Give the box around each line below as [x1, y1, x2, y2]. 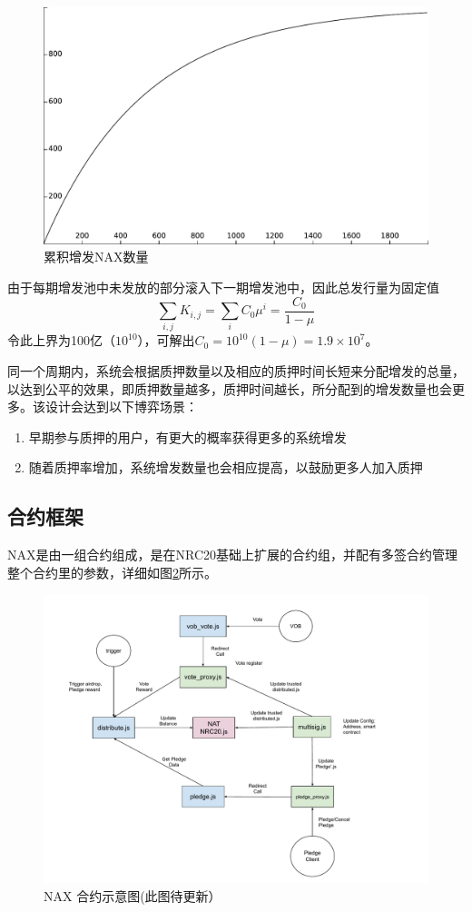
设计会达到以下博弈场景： [44, 397, 198, 416]
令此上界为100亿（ [7, 331, 115, 350]
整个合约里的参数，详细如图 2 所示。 [7, 562, 217, 581]
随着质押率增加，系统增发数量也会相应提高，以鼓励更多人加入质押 [28, 458, 423, 477]
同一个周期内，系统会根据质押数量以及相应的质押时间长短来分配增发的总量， [7, 362, 465, 381]
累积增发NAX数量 [44, 247, 149, 266]
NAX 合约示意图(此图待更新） [44, 886, 221, 905]
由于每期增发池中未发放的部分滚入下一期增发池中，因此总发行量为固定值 [7, 278, 439, 297]
